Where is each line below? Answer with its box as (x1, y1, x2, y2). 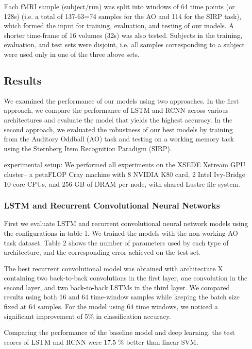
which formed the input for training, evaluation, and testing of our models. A (4, 20, 234, 31)
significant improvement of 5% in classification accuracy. (4, 311, 171, 321)
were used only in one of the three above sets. (4, 49, 140, 59)
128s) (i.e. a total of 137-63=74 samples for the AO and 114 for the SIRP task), (4, 11, 241, 21)
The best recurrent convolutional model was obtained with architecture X (4, 263, 223, 273)
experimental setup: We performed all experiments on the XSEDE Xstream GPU (4, 159, 246, 170)
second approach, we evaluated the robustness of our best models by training (4, 124, 233, 134)
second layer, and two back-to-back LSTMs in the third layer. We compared (4, 282, 230, 292)
